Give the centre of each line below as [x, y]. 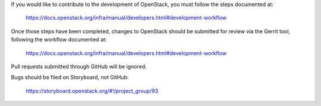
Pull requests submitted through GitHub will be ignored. [79, 66]
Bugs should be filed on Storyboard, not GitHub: [70, 78]
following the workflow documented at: [59, 40]
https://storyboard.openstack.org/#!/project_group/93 [92, 91]
